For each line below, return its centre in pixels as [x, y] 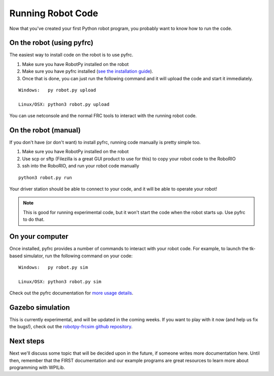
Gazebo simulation [40, 307]
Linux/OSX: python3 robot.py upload [64, 104]
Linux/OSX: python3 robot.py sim [60, 281]
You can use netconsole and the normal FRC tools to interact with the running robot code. [103, 116]
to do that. [34, 219]
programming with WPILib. [37, 367]
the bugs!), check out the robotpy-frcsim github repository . [71, 327]
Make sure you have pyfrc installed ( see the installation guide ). [88, 72]
